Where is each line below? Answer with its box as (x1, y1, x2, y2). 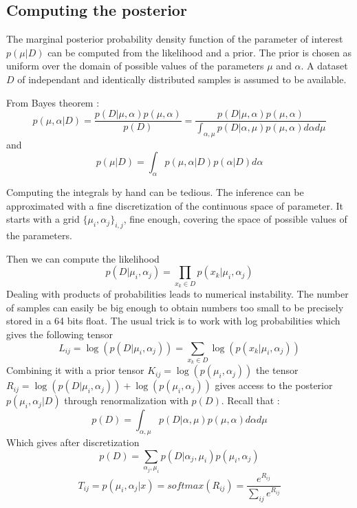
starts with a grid (6, 212, 80, 226)
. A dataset (301, 58, 348, 73)
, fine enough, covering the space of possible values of (123, 212, 347, 226)
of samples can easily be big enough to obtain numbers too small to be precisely (6, 300, 344, 314)
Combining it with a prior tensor (6, 363, 144, 377)
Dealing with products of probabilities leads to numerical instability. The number (6, 287, 349, 301)
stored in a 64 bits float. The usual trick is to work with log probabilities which (6, 313, 340, 328)
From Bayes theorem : (6, 95, 100, 109)
